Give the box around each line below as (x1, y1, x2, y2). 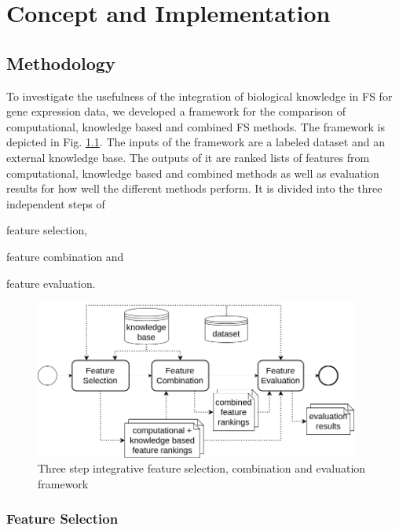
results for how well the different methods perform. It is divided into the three (6, 180, 383, 197)
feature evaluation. (6, 274, 96, 291)
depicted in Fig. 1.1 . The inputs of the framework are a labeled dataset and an (6, 134, 385, 150)
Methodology (6, 50, 115, 75)
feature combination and (6, 248, 124, 264)
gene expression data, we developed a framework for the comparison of (6, 103, 346, 120)
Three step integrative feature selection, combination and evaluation (38, 460, 366, 477)
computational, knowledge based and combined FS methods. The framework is (6, 118, 385, 134)
